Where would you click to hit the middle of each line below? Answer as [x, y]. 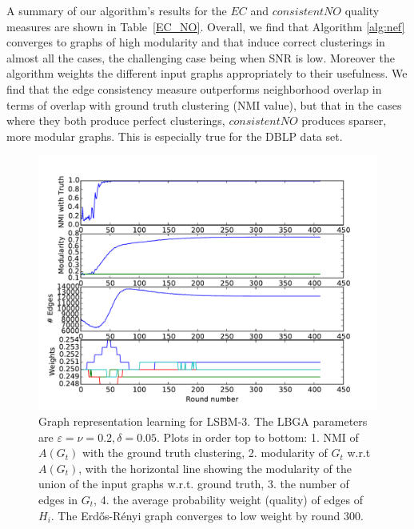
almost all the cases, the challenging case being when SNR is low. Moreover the [201, 57]
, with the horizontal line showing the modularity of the [215, 468]
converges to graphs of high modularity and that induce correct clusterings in [196, 42]
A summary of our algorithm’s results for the [117, 10]
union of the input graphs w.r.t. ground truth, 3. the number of [194, 484]
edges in [58, 499]
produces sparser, [344, 120]
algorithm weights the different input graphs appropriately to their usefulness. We [207, 73]
